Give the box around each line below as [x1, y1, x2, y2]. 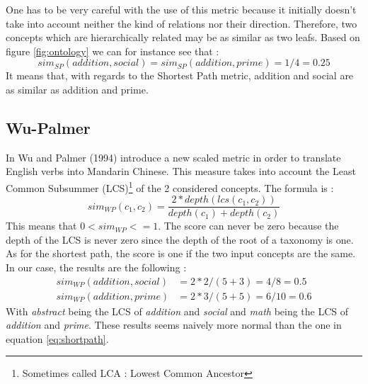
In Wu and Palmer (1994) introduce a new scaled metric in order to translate [6, 149, 341, 164]
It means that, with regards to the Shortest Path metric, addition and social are [6, 68, 354, 83]
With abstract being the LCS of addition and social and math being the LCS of [6, 303, 349, 318]
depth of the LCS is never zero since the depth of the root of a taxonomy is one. [6, 232, 354, 247]
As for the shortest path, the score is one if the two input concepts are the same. [6, 246, 356, 261]
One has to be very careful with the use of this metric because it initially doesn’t [6, 2, 357, 16]
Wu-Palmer [6, 116, 91, 138]
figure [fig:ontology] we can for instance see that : [6, 43, 219, 58]
